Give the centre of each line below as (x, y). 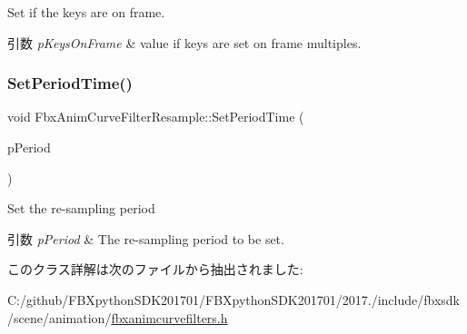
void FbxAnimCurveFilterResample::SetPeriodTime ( (156, 117)
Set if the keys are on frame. (86, 12)
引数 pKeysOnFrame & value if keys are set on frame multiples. (184, 42)
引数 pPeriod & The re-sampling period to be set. (146, 238)
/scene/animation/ (60, 317)
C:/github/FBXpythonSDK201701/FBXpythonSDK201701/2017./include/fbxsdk (233, 299)
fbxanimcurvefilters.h (169, 317)
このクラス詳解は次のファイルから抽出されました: (155, 269)
